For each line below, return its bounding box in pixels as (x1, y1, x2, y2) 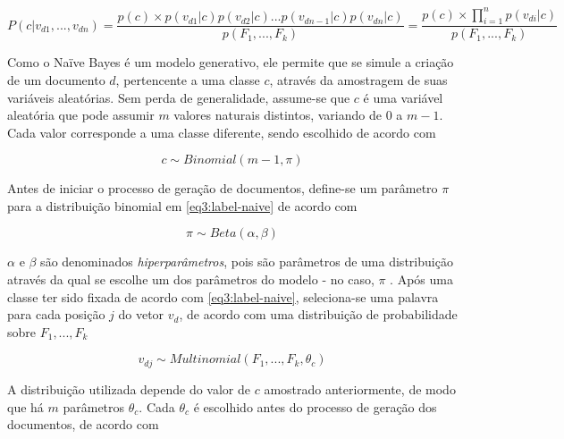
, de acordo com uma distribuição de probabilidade (179, 305, 458, 324)
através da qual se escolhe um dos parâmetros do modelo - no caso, (7, 270, 375, 289)
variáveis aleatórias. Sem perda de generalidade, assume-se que (7, 88, 350, 106)
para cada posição (7, 305, 105, 324)
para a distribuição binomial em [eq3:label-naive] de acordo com (7, 196, 358, 215)
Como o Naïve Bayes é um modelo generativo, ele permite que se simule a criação (7, 53, 454, 72)
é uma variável (363, 88, 443, 106)
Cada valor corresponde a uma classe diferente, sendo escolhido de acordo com (7, 122, 436, 141)
